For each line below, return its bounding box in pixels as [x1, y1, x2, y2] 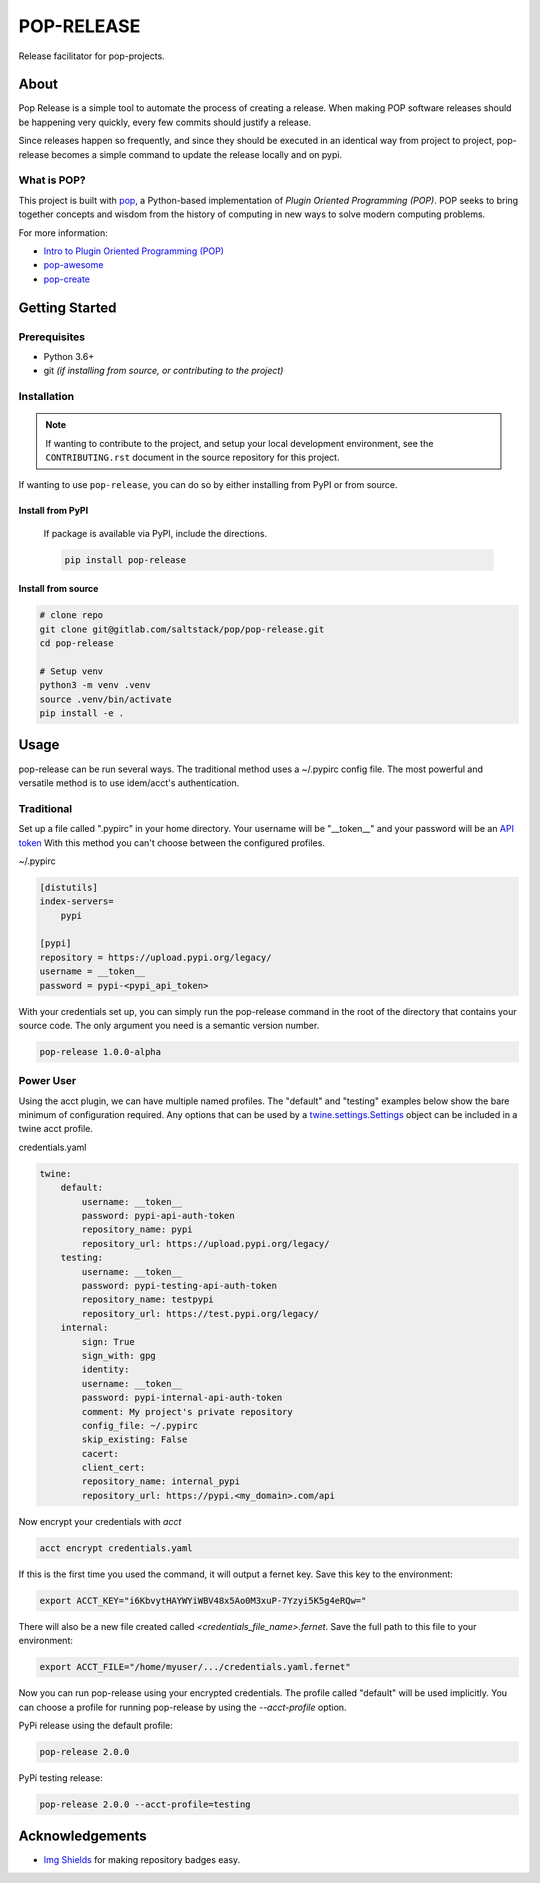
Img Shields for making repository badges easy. [43, 1854, 241, 1866]
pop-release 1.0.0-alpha [39, 1046, 162, 1057]
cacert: [81, 1448, 120, 1459]
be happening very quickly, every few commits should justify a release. [18, 116, 312, 128]
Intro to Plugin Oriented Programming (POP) [43, 245, 225, 257]
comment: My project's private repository [81, 1406, 294, 1417]
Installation [18, 390, 75, 404]
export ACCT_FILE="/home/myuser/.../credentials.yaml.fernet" [39, 1661, 351, 1673]
